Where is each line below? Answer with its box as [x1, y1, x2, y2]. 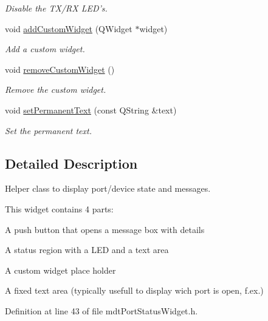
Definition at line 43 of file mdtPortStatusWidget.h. [5, 304, 198, 317]
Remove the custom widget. [5, 83, 106, 96]
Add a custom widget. [5, 42, 85, 55]
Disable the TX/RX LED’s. [5, 2, 108, 14]
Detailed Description [5, 154, 138, 172]
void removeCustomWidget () [5, 63, 115, 75]
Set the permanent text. [5, 124, 92, 137]
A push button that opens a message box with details [5, 223, 205, 235]
